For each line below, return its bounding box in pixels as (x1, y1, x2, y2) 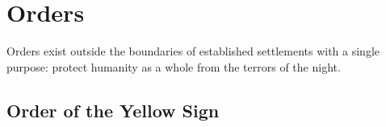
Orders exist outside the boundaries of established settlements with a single (6, 43, 380, 59)
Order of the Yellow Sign (6, 97, 220, 122)
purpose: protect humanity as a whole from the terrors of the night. (6, 58, 341, 75)
